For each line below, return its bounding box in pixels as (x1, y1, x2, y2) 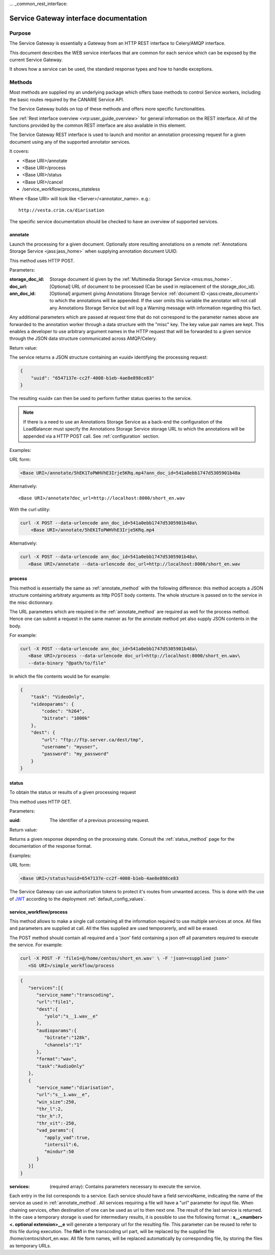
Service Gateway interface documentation (9, 14, 147, 22)
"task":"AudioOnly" (36, 1063, 85, 1069)
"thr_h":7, (36, 1113, 64, 1119)
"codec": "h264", (41, 708, 85, 714)
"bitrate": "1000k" (41, 715, 90, 721)
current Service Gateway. (9, 57, 63, 63)
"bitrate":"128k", (44, 1035, 90, 1040)
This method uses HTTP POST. (9, 257, 75, 263)
